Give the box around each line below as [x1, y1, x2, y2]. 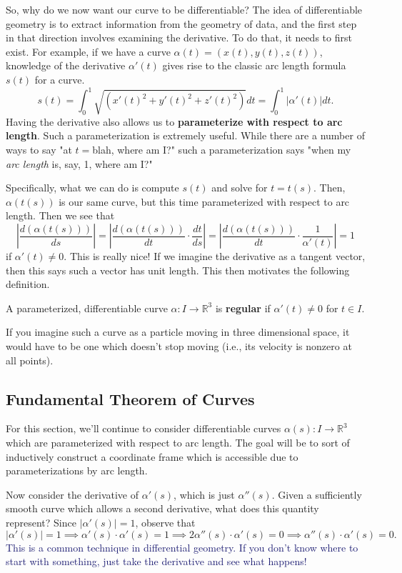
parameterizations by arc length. [6, 463, 148, 478]
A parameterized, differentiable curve [6, 300, 168, 315]
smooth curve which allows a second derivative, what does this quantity [6, 501, 319, 516]
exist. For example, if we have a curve [6, 44, 171, 59]
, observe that [135, 514, 196, 529]
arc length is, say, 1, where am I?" [6, 156, 153, 171]
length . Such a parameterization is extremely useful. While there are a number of [6, 128, 365, 143]
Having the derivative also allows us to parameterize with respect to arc [6, 114, 343, 129]
